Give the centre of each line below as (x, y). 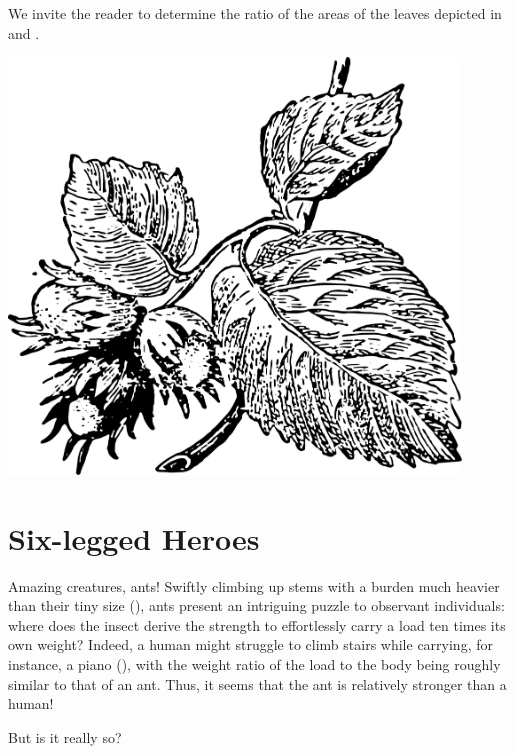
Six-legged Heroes (134, 537)
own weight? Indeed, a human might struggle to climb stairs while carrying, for (250, 644)
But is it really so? (65, 736)
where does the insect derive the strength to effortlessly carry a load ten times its (257, 624)
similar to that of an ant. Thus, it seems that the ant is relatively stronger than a (257, 683)
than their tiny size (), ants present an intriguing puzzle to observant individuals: (256, 605)
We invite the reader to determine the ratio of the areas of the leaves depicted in (255, 13)
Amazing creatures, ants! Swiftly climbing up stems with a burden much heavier (254, 585)
